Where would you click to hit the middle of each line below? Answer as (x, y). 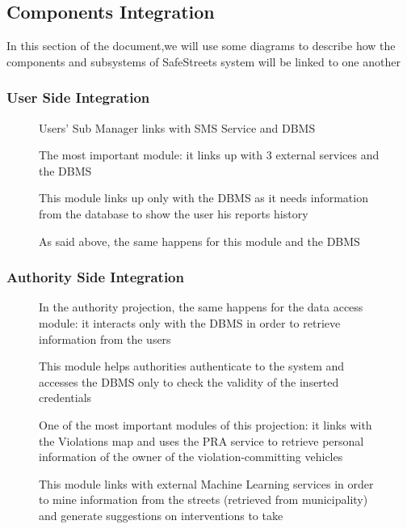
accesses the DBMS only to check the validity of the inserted (189, 381)
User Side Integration (78, 97)
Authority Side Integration (95, 277)
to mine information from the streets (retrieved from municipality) (203, 499)
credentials (65, 398)
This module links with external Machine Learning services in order (206, 483)
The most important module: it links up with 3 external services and (209, 155)
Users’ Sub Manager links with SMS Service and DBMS (177, 127)
